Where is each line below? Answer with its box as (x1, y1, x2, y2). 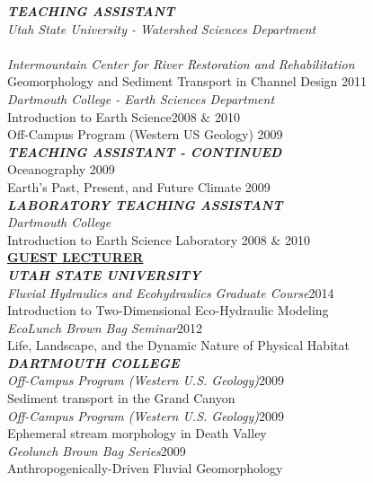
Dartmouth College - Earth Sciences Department (7, 89, 275, 108)
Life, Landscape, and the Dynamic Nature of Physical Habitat (7, 336, 350, 355)
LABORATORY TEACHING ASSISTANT (7, 195, 283, 214)
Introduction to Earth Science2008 (7, 107, 197, 126)
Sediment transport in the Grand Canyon (7, 389, 235, 408)
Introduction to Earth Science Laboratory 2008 (7, 230, 267, 249)
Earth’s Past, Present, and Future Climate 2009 (7, 177, 271, 196)
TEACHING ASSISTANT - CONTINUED (7, 142, 282, 161)
